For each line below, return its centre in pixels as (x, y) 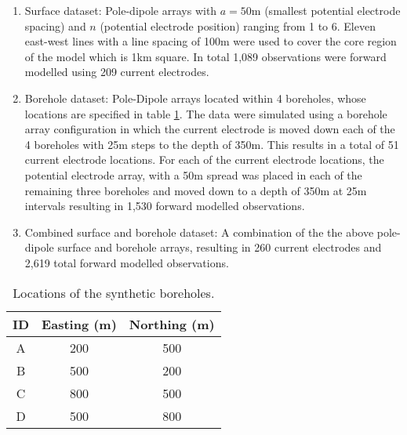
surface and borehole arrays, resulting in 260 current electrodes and (220, 247)
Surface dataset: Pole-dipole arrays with (121, 10)
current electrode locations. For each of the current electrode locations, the (204, 159)
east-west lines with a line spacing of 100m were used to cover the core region (211, 41)
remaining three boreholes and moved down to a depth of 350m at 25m (196, 190)
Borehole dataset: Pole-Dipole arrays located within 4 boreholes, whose (195, 98)
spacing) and (55, 25)
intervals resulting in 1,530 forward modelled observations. (165, 206)
